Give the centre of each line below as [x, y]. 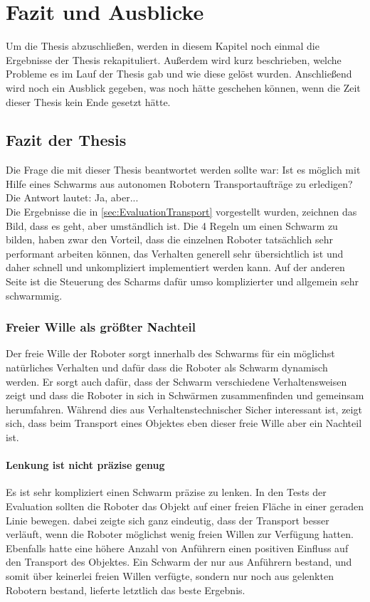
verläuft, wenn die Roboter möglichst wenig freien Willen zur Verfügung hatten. [180, 534]
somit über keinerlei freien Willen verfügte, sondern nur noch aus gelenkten [170, 575]
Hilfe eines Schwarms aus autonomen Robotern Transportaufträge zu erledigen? [179, 183]
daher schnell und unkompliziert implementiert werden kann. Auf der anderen [175, 267]
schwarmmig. [34, 295]
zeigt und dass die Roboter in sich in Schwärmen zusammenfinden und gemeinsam [185, 395]
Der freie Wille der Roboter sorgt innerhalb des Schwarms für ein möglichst [170, 353]
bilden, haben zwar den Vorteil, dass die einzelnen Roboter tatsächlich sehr [169, 239]
